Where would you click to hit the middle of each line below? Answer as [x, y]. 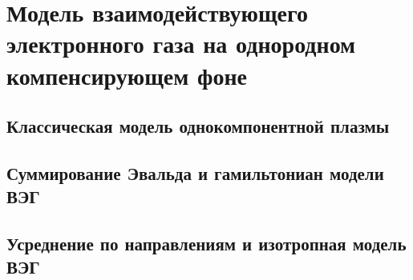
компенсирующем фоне [127, 75]
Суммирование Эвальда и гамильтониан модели [195, 172]
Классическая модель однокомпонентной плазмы [198, 126]
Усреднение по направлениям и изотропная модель [206, 244]
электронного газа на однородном [181, 44]
